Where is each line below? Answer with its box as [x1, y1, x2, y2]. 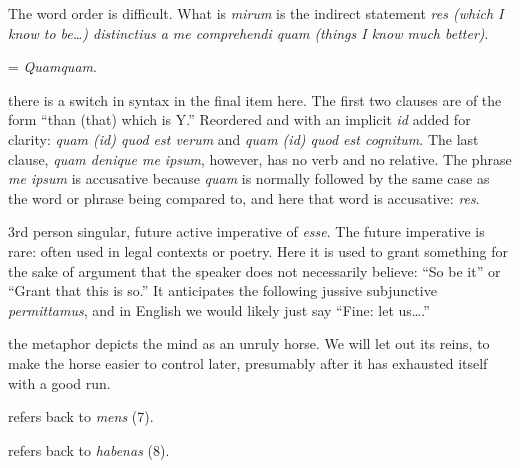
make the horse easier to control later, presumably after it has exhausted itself [8, 352, 488, 373]
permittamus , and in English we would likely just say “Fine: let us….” [8, 299, 430, 320]
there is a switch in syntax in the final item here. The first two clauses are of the [8, 89, 502, 110]
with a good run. [8, 372, 111, 393]
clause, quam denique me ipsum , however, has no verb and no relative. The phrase [8, 148, 512, 169]
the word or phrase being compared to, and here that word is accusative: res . [8, 187, 480, 208]
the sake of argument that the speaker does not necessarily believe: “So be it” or [8, 260, 501, 281]
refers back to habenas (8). [8, 439, 170, 460]
